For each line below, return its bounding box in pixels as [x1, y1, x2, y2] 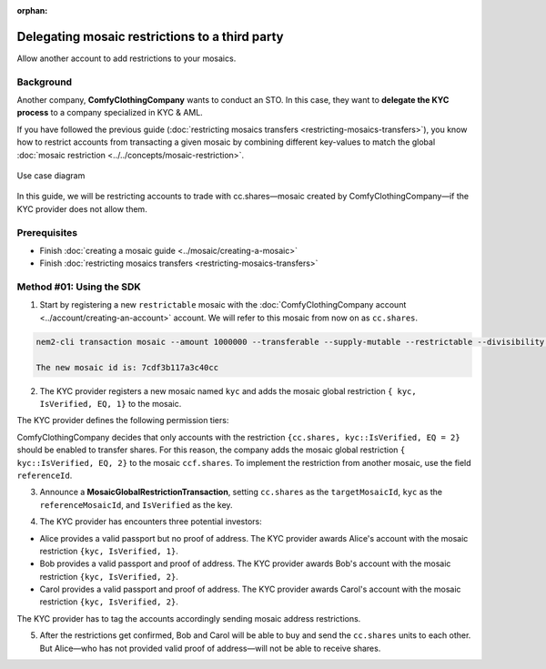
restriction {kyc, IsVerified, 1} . [39, 545, 179, 556]
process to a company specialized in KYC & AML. [16, 107, 204, 118]
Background [16, 76, 73, 88]
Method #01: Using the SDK [16, 280, 141, 293]
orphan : [16, 5, 48, 15]
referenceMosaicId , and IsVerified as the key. [39, 499, 233, 510]
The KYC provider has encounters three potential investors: [39, 516, 263, 527]
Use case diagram [16, 170, 86, 181]
